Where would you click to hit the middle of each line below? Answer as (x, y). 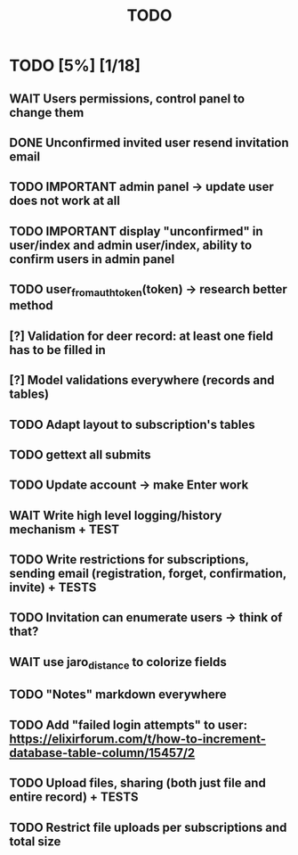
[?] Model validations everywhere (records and (142, 380)
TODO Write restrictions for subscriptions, (129, 559)
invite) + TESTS (53, 588)
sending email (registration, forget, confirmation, (148, 574)
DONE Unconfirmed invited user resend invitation (149, 142)
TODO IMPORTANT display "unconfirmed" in (137, 231)
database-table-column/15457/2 (102, 753)
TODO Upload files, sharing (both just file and (138, 783)
